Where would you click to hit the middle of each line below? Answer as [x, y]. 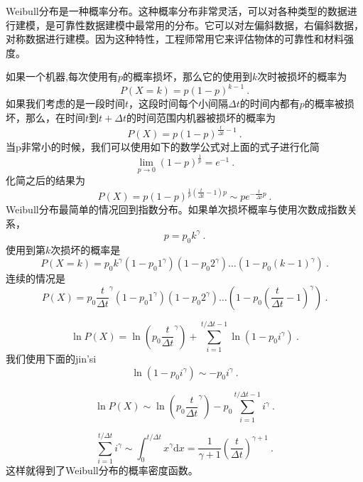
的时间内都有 [270, 103]
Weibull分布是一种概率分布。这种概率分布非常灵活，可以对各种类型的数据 [177, 11]
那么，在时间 [55, 118]
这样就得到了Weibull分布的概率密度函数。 [102, 470]
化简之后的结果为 [45, 180]
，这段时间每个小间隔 [179, 103]
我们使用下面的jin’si [51, 359]
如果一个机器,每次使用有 [62, 76]
